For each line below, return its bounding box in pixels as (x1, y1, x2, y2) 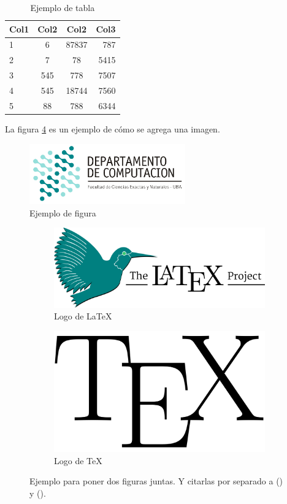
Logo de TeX (54, 454, 102, 467)
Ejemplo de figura (29, 206, 96, 219)
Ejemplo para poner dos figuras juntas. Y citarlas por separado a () (29, 475, 283, 487)
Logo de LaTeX (54, 310, 112, 323)
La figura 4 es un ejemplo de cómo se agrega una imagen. (5, 122, 220, 135)
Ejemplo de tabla (30, 1, 95, 13)
